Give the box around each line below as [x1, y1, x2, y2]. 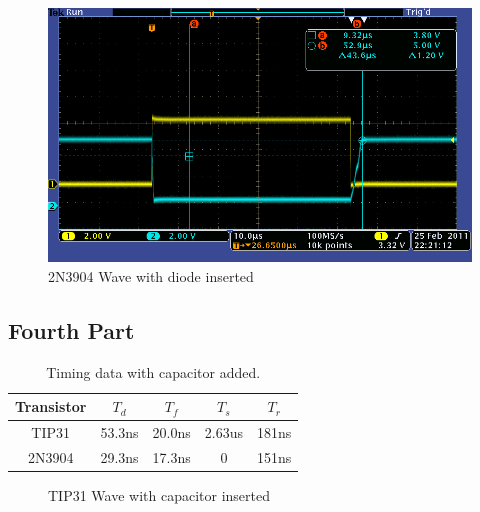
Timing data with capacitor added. [46, 361, 261, 382]
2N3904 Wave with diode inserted [48, 265, 254, 286]
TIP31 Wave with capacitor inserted [48, 485, 271, 506]
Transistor [15, 396, 87, 417]
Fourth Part [8, 314, 135, 345]
